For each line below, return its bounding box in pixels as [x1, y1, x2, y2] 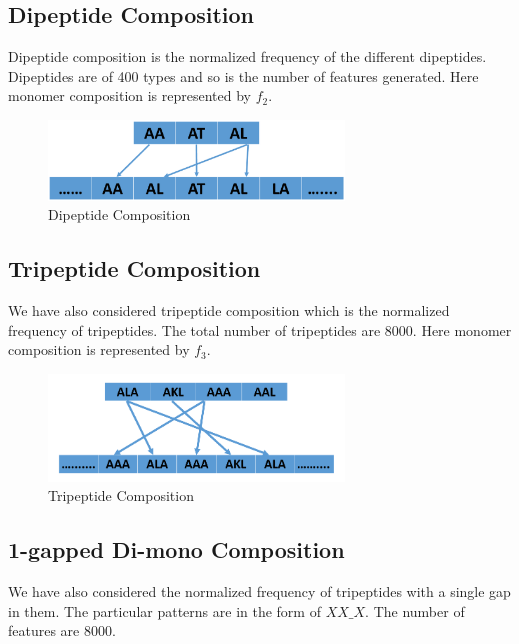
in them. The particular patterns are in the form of [8, 600, 321, 621]
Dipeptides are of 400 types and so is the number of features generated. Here [8, 65, 479, 86]
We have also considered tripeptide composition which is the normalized [8, 299, 450, 320]
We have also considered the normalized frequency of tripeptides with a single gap [8, 580, 511, 601]
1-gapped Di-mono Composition [8, 534, 345, 565]
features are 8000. [8, 620, 116, 641]
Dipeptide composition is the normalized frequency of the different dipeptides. [8, 46, 487, 67]
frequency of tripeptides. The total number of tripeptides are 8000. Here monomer [8, 319, 512, 340]
